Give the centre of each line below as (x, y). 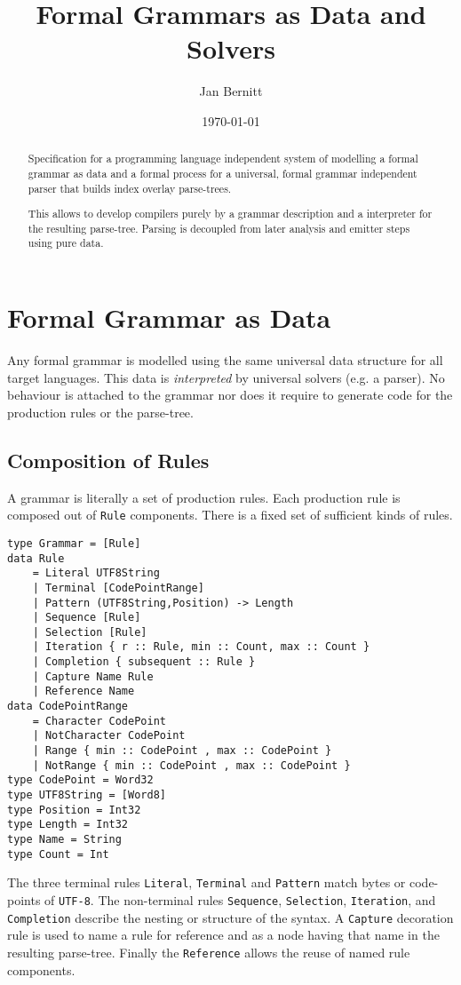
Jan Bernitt (231, 91)
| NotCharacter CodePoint (109, 736)
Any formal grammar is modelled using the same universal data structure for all (225, 360)
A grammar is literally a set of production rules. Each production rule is (204, 497)
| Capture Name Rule (93, 676)
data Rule (36, 558)
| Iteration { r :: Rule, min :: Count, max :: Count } (201, 647)
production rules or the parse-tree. (100, 412)
